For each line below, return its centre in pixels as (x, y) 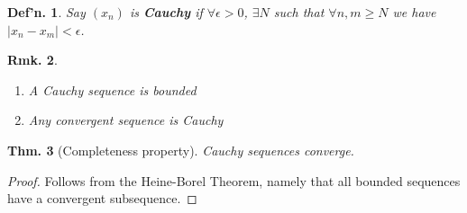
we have (414, 12)
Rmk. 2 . (32, 60)
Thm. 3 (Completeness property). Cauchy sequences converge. (181, 150)
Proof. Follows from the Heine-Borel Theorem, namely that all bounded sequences (234, 180)
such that (299, 12)
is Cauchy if (166, 12)
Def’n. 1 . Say (46, 12)
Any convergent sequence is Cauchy (126, 120)
